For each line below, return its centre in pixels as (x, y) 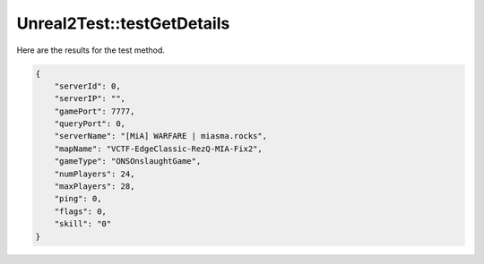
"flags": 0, (81, 211)
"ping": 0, (78, 199)
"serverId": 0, (87, 86)
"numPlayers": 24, (95, 174)
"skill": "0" (83, 224)
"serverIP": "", (90, 99)
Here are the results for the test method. (91, 50)
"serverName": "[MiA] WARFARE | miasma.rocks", (161, 136)
